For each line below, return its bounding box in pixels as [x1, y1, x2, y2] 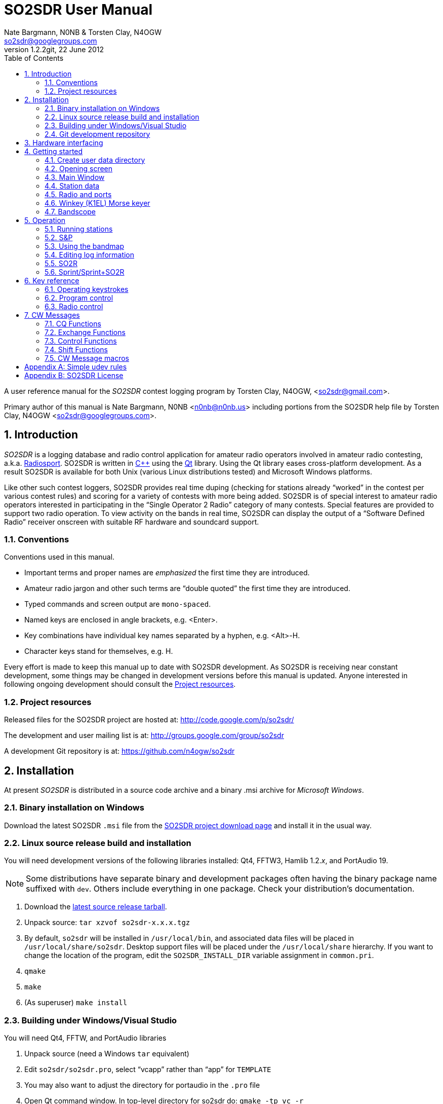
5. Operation [24, 215, 66, 225]
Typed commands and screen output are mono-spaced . [24, 600, 211, 609]
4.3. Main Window [45, 172, 105, 181]
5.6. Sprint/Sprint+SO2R [45, 267, 125, 276]
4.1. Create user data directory [45, 155, 145, 164]
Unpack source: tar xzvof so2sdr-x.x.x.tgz [24, 918, 190, 927]
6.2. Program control [45, 293, 113, 302]
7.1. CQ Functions [45, 319, 101, 328]
